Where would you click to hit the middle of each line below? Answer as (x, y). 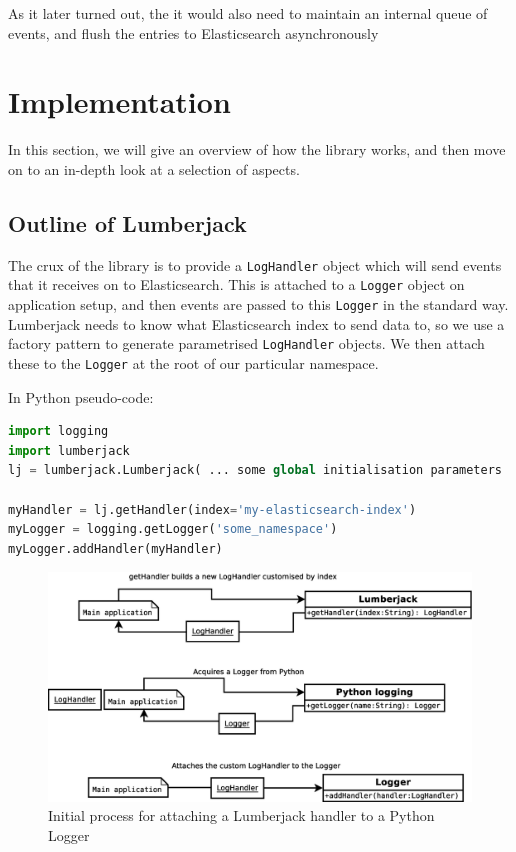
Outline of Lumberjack (127, 222)
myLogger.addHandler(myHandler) (115, 548)
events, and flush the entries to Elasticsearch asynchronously (193, 32)
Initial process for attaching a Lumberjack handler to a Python (241, 815)
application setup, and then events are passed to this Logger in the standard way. (258, 304)
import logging (58, 431)
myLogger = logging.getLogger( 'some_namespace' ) (173, 529)
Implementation (119, 101)
